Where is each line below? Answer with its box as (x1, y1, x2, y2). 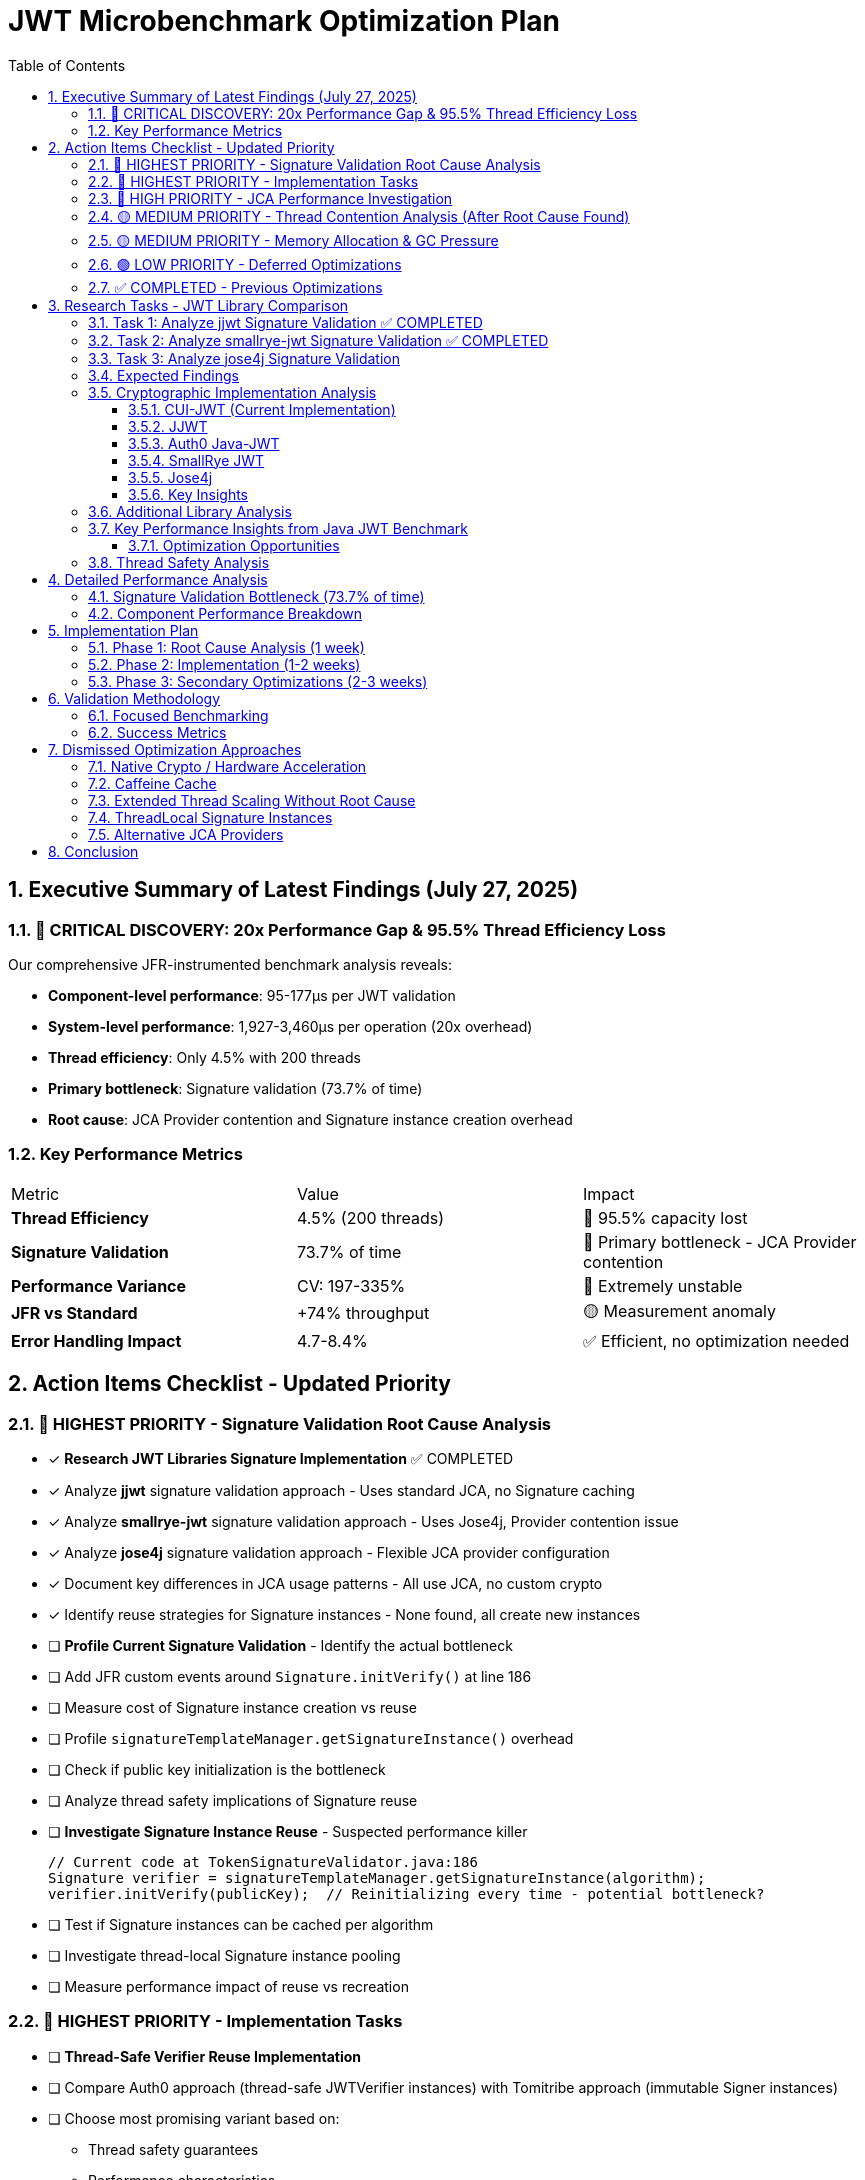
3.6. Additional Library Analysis (88, 502, 292, 520)
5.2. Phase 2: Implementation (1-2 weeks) (88, 655, 361, 673)
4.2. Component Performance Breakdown (88, 604, 363, 622)
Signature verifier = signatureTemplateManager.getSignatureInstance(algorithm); (48, 1869, 706, 1886)
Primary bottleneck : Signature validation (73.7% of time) (48, 1079, 423, 1097)
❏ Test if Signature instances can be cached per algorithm (48, 1915, 434, 1933)
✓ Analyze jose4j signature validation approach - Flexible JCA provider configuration (48, 1543, 610, 1561)
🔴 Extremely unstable (582, 1275, 743, 1296)
